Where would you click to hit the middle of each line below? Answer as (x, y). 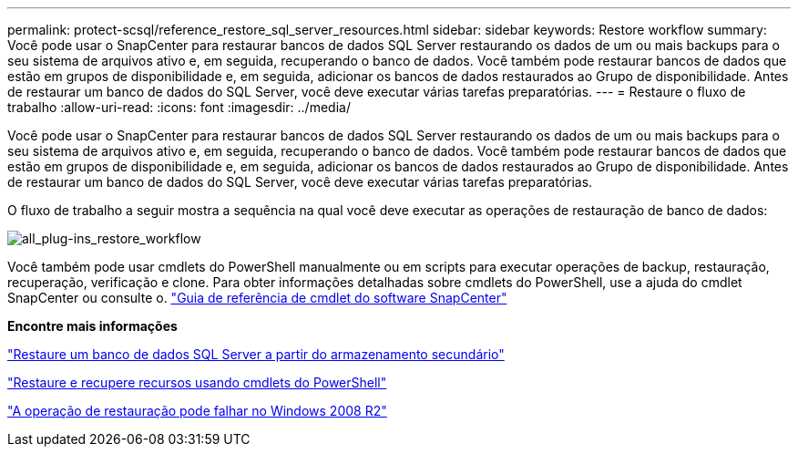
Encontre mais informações (92, 326)
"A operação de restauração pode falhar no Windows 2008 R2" (197, 411)
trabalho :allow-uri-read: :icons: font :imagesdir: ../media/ (179, 107)
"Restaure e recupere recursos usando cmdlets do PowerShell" (197, 382)
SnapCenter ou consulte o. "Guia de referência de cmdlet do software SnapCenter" (257, 298)
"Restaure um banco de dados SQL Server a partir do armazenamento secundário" (256, 354)
